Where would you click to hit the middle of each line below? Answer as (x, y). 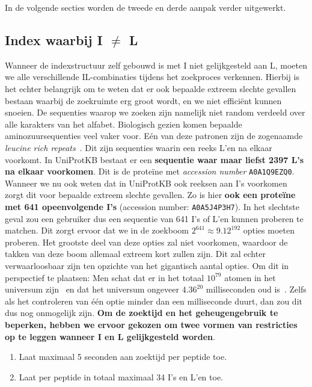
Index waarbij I (54, 39)
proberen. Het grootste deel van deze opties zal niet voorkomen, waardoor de (146, 242)
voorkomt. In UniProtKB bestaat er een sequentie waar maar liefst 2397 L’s (154, 159)
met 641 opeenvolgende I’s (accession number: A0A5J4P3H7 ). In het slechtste (152, 206)
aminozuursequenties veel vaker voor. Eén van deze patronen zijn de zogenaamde (154, 136)
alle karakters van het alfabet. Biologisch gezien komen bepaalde (124, 124)
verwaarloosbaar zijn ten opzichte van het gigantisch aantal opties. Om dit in (147, 266)
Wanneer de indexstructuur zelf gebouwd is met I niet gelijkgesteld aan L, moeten (156, 65)
